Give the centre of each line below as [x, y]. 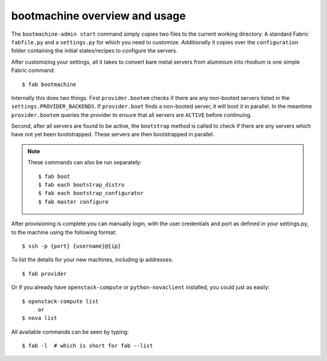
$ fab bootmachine [49, 84]
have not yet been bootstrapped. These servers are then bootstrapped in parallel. [113, 134]
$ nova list [40, 318]
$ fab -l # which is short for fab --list [88, 346]
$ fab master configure [74, 202]
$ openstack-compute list [61, 301]
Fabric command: [33, 70]
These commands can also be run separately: [84, 162]
